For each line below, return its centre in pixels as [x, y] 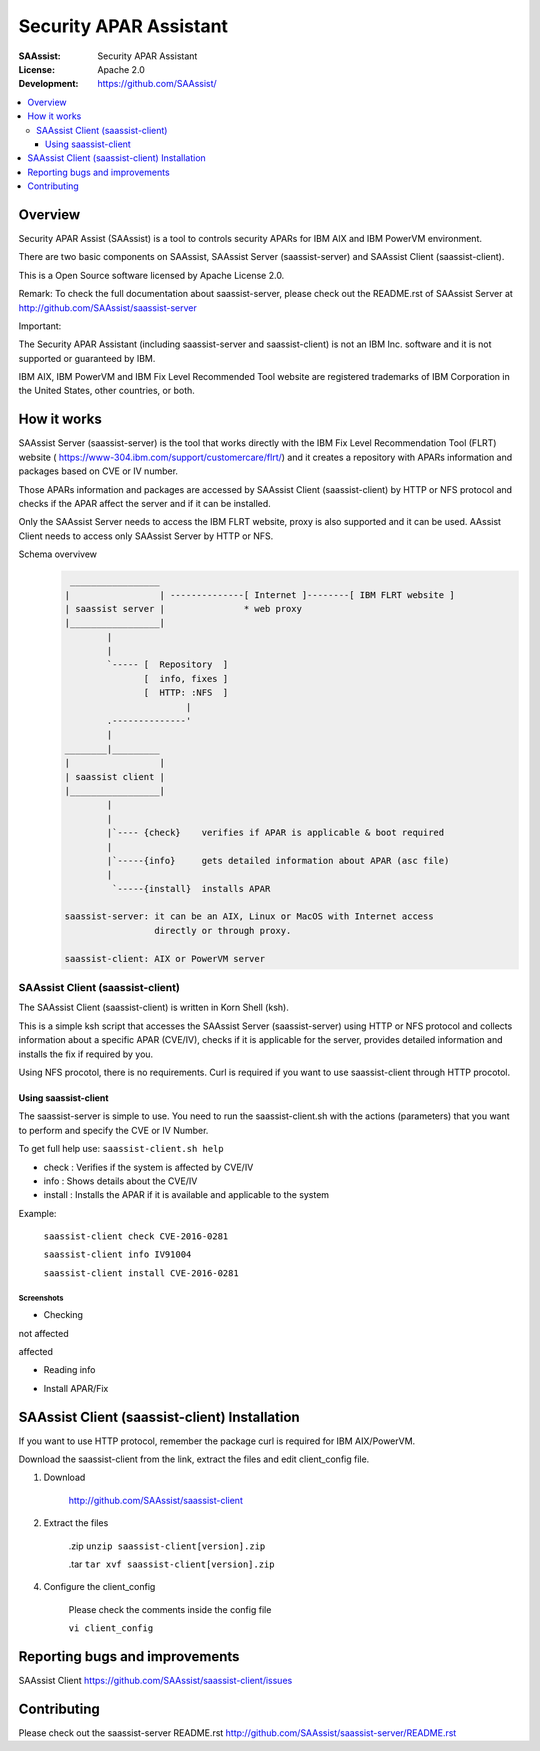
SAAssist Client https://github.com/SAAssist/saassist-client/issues [155, 1681]
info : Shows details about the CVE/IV [120, 1181]
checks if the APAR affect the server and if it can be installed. [145, 503]
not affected [43, 1333]
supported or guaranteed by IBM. [87, 358]
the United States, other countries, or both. [106, 391]
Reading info [69, 1370]
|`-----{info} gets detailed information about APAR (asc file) [278, 860]
